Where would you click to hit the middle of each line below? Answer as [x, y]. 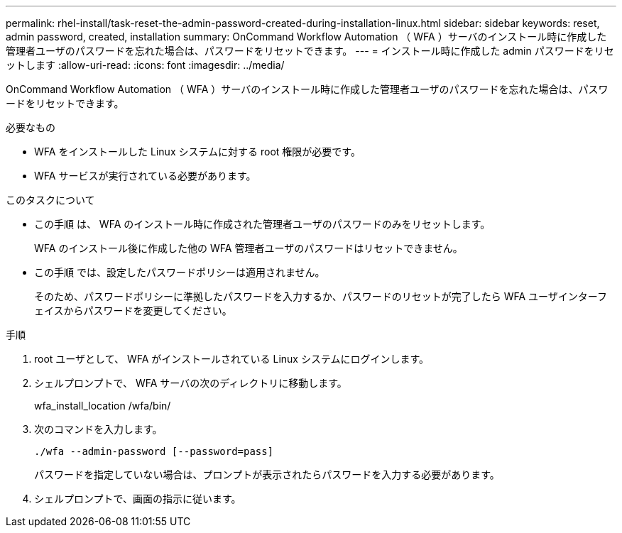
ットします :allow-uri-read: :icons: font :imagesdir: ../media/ [145, 65]
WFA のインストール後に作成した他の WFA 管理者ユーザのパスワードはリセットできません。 [249, 248]
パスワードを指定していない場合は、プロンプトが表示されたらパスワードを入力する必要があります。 [267, 474]
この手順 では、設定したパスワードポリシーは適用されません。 [180, 272]
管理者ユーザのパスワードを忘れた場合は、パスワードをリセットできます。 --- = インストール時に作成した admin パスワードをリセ [310, 51]
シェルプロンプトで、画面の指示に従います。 [138, 499]
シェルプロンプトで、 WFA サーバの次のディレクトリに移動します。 [191, 383]
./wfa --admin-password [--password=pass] [154, 451]
